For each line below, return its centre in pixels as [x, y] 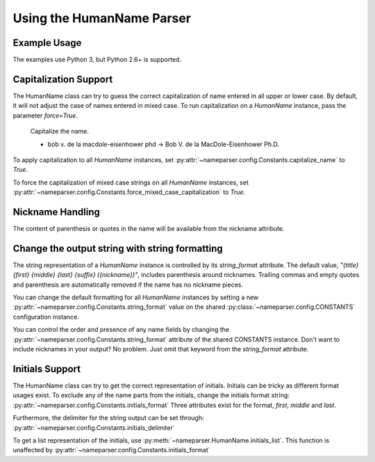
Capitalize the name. [60, 132]
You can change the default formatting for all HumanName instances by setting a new [136, 297]
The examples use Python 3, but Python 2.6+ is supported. [97, 60]
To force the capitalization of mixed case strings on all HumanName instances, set [131, 182]
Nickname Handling [57, 212]
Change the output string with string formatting [118, 248]
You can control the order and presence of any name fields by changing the [121, 330]
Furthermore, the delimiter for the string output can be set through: [108, 418]
